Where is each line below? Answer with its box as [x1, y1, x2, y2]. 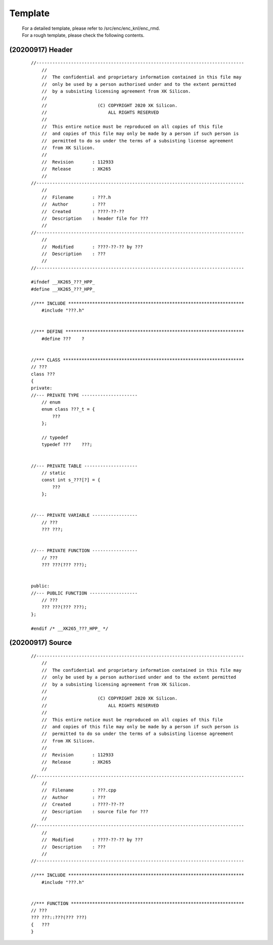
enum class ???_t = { [41, 407, 96, 412]
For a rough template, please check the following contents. [22, 32, 145, 38]
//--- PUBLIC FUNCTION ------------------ [31, 590, 138, 596]
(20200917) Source [9, 638, 72, 647]
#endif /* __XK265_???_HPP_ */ [31, 625, 109, 631]
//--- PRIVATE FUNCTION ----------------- [31, 548, 138, 554]
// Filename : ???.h [41, 194, 111, 200]
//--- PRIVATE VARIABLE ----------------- [31, 513, 138, 518]
